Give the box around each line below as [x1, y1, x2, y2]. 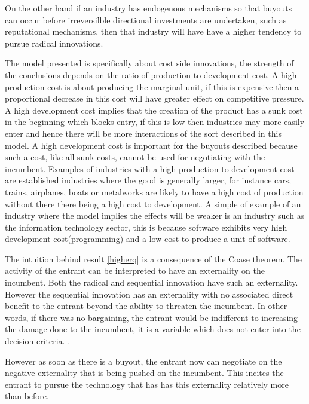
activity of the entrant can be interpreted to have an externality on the [5, 264, 265, 277]
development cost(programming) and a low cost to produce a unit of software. [5, 232, 290, 245]
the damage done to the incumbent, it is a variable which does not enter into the [5, 323, 301, 335]
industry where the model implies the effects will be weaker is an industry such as [5, 209, 305, 222]
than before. [5, 390, 49, 402]
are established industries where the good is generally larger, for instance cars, [5, 174, 292, 186]
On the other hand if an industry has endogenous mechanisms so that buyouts [5, 2, 292, 14]
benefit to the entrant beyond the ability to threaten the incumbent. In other [5, 299, 287, 312]
